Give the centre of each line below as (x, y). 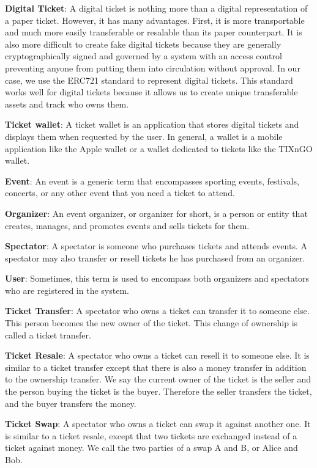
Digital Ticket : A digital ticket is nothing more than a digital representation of (156, 8)
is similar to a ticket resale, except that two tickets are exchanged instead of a (151, 435)
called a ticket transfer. (48, 335)
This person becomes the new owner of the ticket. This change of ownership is (151, 323)
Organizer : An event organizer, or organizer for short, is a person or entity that (156, 213)
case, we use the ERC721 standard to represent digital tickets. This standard (149, 80)
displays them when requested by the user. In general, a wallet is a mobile (144, 136)
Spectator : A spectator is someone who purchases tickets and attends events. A (156, 246)
